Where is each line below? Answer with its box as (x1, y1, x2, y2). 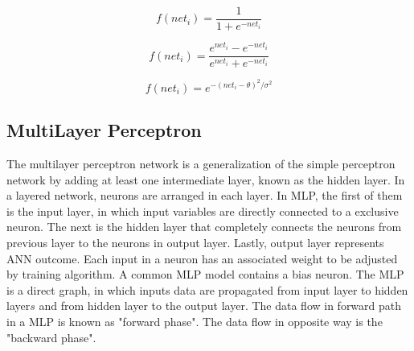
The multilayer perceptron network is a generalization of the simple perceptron (6, 155, 396, 171)
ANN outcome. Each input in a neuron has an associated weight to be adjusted (6, 250, 398, 266)
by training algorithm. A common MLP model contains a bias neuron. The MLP (6, 266, 404, 283)
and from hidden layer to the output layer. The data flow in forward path (39, 297, 402, 314)
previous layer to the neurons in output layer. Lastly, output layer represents (6, 233, 384, 250)
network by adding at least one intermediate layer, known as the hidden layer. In (6, 171, 405, 188)
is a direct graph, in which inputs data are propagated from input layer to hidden (6, 281, 408, 298)
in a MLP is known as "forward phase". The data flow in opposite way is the (6, 312, 383, 329)
